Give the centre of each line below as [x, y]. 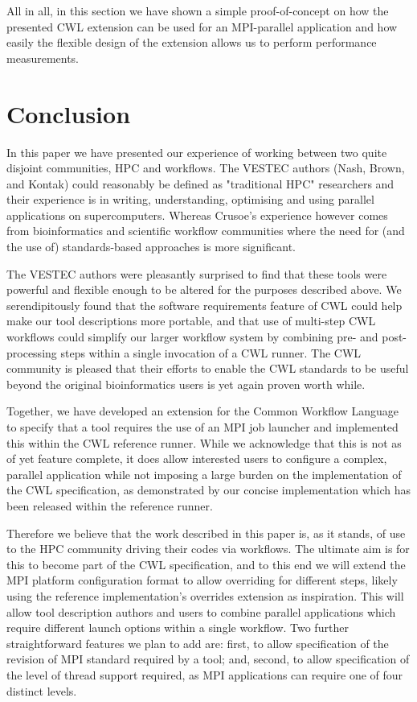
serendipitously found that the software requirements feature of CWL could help [204, 305]
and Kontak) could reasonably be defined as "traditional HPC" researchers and [200, 183]
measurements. [43, 58]
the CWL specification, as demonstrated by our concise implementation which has [209, 490]
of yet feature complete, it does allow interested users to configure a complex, [197, 458]
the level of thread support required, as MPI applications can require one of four [205, 674]
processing [32, 352]
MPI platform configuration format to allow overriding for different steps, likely [202, 580]
